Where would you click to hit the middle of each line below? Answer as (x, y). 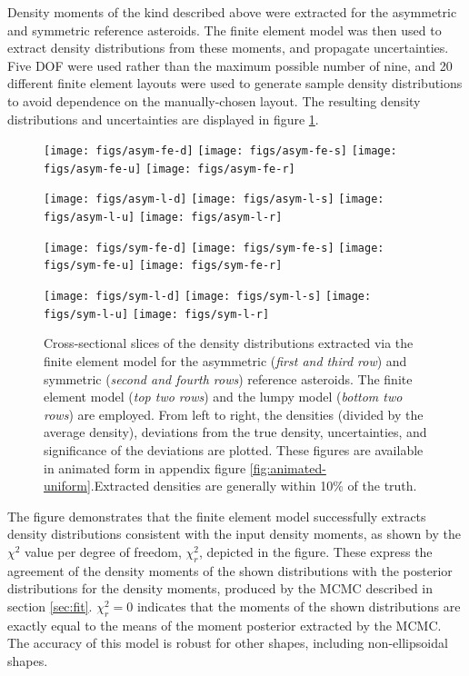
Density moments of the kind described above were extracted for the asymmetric (232, 12)
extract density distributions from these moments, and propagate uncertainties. (228, 48)
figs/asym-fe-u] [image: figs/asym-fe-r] (170, 169)
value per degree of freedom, (103, 551)
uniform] (67, 486)
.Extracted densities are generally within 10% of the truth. (254, 486)
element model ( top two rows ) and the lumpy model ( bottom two (223, 397)
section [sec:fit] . (50, 606)
